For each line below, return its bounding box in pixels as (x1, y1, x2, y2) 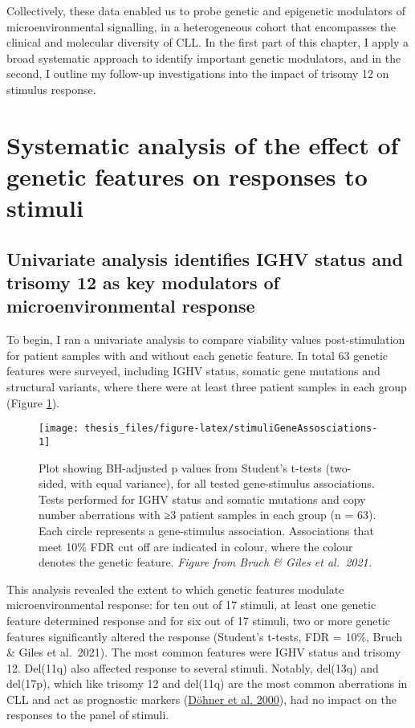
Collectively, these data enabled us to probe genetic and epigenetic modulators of (6, 2, 405, 18)
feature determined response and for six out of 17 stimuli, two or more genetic (6, 611, 391, 628)
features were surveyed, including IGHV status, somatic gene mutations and (6, 362, 380, 379)
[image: (39, 423, 79, 435)
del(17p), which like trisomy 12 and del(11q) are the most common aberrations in (6, 675, 408, 692)
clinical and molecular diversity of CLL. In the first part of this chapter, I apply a (6, 34, 409, 51)
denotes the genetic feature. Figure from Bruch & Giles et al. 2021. (39, 554, 372, 571)
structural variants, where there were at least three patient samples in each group (6, 378, 407, 395)
